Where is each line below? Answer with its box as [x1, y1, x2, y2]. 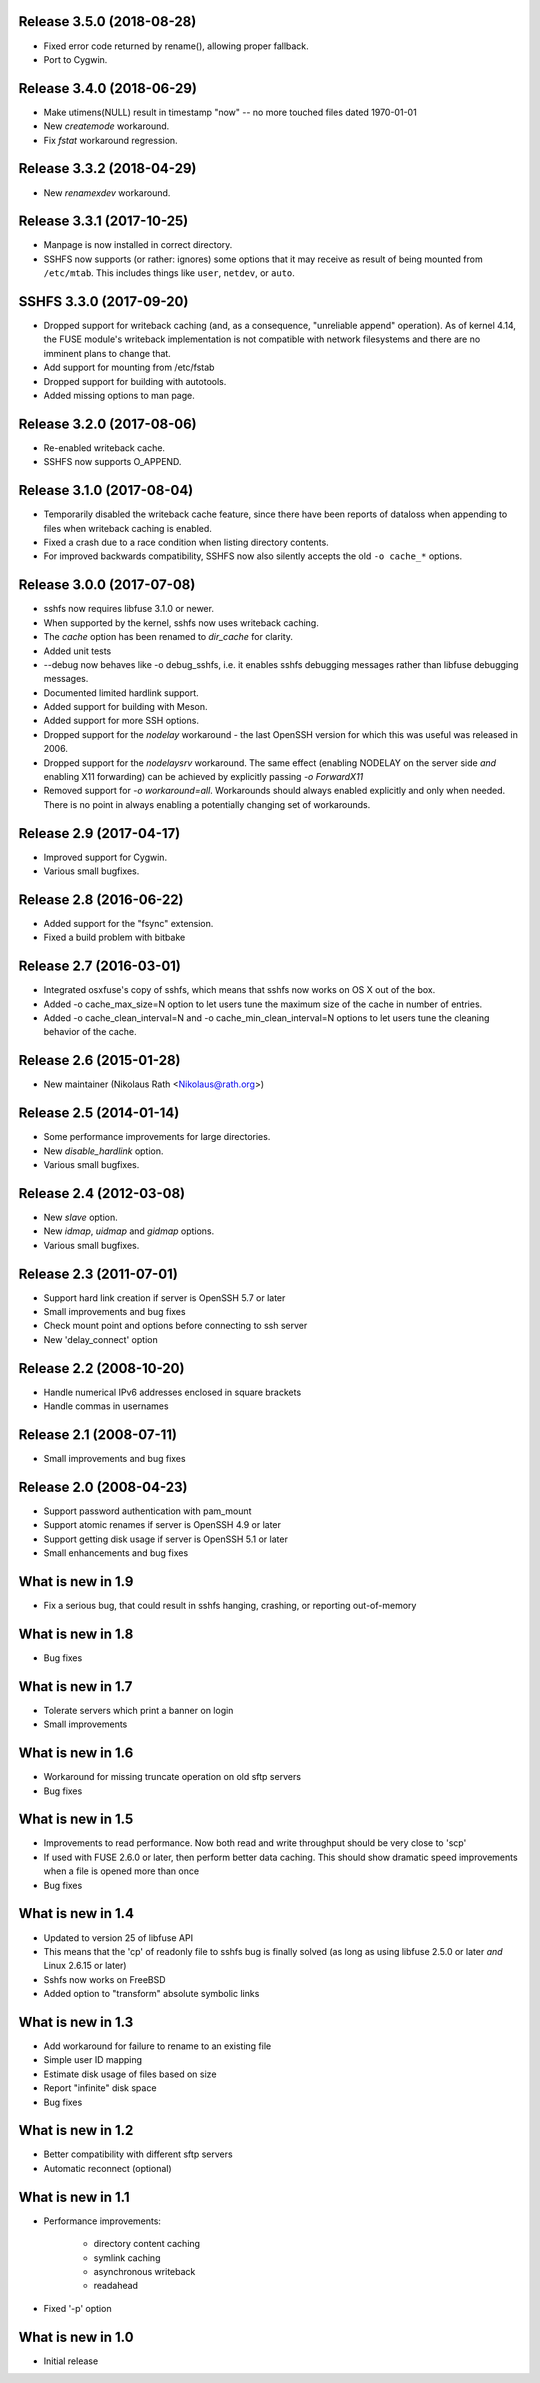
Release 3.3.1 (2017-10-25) [18, 213, 189, 230]
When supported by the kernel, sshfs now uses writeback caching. [43, 616, 319, 629]
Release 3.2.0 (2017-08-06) [18, 415, 197, 432]
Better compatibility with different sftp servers [43, 2148, 234, 2160]
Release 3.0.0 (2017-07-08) [18, 576, 196, 594]
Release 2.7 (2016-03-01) [18, 958, 182, 975]
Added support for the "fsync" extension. [43, 918, 214, 929]
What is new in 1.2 [18, 2122, 134, 2139]
